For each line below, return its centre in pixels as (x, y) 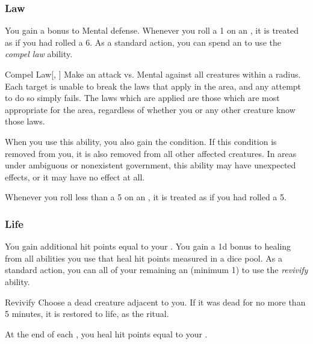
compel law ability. (39, 54)
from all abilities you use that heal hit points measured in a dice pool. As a (144, 258)
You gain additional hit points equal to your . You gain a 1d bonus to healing (148, 246)
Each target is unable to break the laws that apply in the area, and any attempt (153, 86)
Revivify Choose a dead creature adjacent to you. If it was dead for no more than (155, 302)
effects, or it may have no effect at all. (75, 177)
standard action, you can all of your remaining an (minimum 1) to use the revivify (156, 270)
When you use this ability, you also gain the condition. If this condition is (141, 141)
